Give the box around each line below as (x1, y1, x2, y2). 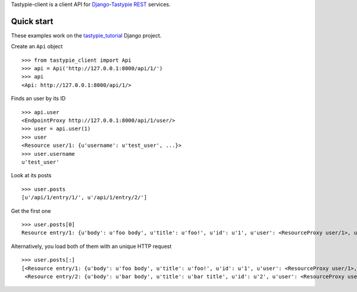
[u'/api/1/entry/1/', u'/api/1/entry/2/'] (21, 194, 148, 201)
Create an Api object (11, 43, 63, 50)
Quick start (11, 16, 54, 26)
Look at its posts (11, 172, 52, 179)
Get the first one (11, 207, 51, 214)
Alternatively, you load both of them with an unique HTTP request (11, 243, 172, 250)
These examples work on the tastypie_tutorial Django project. (11, 32, 162, 39)
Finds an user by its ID (11, 95, 66, 102)
